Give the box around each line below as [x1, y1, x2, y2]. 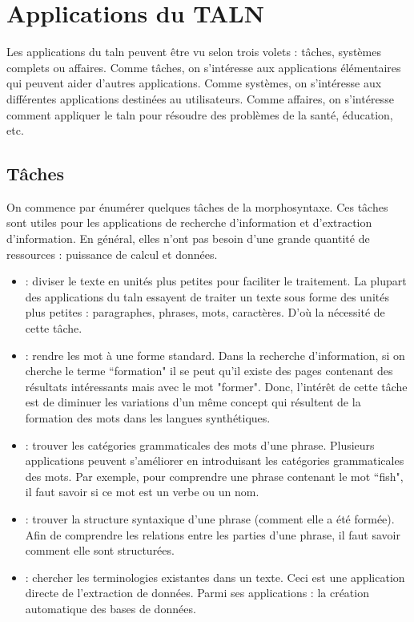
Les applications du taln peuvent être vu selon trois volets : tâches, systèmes [6, 43, 381, 60]
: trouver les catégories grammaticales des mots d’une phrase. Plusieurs [25, 436, 375, 453]
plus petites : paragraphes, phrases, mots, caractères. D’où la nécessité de [25, 304, 385, 321]
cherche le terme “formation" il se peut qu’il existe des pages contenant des [25, 362, 393, 379]
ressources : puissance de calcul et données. [6, 245, 218, 262]
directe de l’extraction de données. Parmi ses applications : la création [25, 584, 369, 601]
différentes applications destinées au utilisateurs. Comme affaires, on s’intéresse [6, 90, 394, 107]
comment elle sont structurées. [25, 542, 175, 559]
